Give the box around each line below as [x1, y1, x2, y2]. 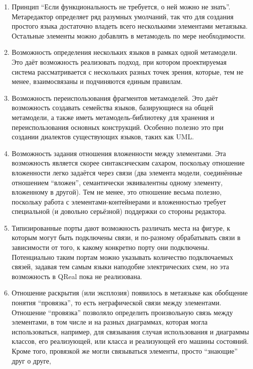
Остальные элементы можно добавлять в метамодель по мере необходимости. [11, 30, 246, 41]
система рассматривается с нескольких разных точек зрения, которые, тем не [11, 66, 244, 77]
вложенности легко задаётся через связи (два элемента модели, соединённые [11, 167, 243, 177]
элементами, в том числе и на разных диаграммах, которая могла [11, 317, 208, 327]
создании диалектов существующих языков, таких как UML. [11, 131, 194, 142]
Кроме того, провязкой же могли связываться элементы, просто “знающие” [11, 346, 238, 356]
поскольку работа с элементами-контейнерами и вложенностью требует [11, 196, 226, 206]
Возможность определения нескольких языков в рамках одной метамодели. [11, 47, 238, 57]
